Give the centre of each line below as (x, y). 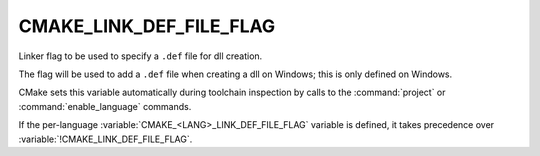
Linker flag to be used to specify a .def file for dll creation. (140, 56)
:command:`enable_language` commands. (105, 106)
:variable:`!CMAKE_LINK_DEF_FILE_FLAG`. (105, 139)
